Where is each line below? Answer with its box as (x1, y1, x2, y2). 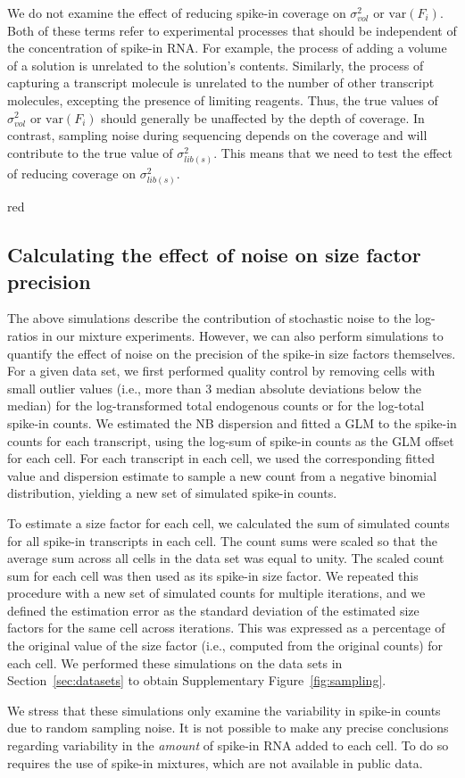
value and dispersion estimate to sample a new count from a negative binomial (7, 466, 437, 484)
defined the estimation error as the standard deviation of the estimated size (7, 600, 419, 619)
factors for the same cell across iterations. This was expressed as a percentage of (7, 618, 445, 637)
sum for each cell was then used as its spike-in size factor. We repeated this (7, 566, 419, 584)
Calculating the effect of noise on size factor (7, 241, 421, 269)
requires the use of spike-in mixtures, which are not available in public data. (7, 753, 423, 772)
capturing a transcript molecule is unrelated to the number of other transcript (7, 73, 435, 92)
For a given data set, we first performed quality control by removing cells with (7, 361, 436, 380)
